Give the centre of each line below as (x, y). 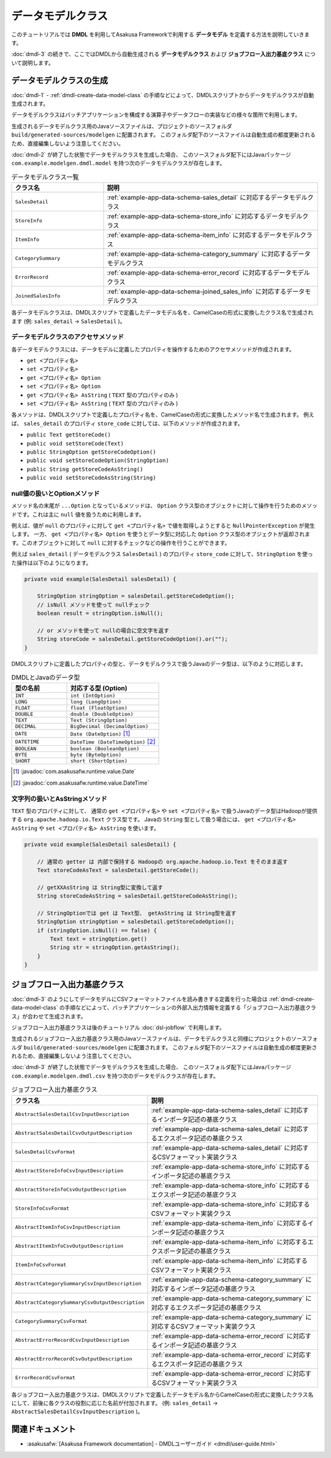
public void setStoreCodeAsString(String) (91, 478)
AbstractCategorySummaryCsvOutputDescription (80, 1303)
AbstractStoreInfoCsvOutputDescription (71, 1190)
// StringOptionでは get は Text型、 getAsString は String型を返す (137, 913)
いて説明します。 (33, 63)
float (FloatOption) (99, 708)
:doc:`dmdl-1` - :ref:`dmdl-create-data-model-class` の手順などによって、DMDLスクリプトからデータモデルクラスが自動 (163, 95)
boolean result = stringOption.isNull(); (100, 613)
